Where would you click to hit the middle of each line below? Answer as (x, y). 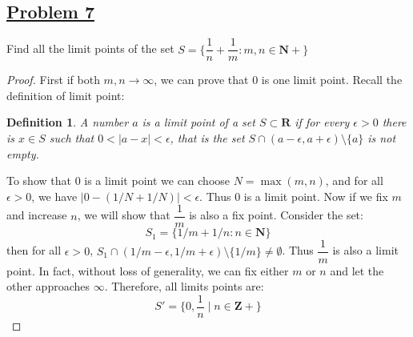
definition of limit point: (66, 95)
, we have (54, 196)
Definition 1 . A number (68, 122)
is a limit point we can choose (157, 181)
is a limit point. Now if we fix (316, 196)
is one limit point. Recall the (332, 80)
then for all (34, 250)
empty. (23, 153)
